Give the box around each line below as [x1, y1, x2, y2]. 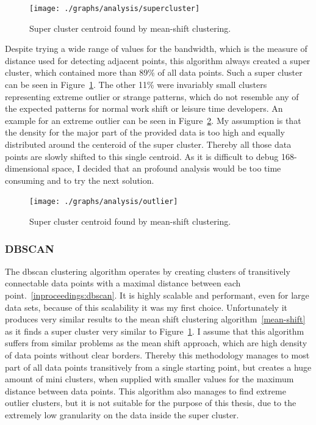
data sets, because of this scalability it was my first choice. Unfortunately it [5, 300, 287, 313]
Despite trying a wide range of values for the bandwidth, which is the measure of [5, 42, 307, 55]
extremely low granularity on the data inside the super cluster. [5, 408, 239, 421]
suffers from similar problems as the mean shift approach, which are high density [5, 336, 307, 349]
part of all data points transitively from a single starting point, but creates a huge [5, 360, 312, 373]
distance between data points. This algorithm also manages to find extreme [5, 384, 286, 397]
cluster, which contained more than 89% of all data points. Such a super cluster [5, 66, 303, 79]
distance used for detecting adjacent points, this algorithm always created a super [5, 54, 311, 67]
